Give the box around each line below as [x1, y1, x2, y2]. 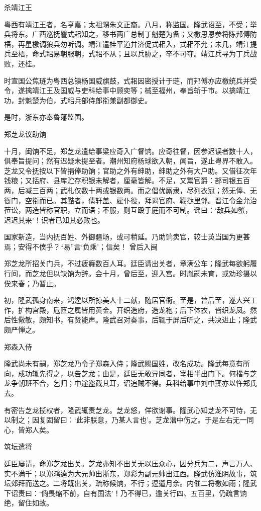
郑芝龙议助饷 [4, 128, 46, 139]
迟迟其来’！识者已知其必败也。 [4, 214, 104, 225]
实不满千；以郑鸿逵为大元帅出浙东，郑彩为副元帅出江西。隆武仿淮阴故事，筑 [4, 468, 257, 478]
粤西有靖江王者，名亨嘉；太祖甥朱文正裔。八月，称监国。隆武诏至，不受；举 [4, 19, 257, 29]
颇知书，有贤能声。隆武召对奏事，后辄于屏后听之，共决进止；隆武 [39, 314, 257, 325]
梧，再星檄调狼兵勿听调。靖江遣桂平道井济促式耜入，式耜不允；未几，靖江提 [4, 38, 257, 49]
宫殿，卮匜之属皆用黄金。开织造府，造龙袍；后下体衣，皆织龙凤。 [32, 304, 250, 315]
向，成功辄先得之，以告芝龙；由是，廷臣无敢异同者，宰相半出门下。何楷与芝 [4, 368, 257, 378]
